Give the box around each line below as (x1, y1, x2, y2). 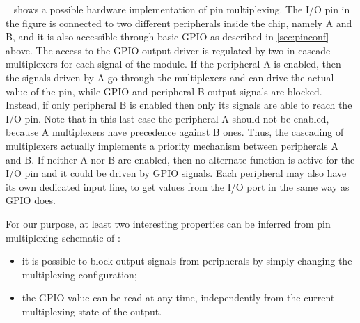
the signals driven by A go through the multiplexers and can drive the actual (6, 70, 334, 84)
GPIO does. (6, 193, 56, 207)
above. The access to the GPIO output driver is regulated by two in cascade (6, 42, 331, 57)
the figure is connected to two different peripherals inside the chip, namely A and (6, 15, 352, 30)
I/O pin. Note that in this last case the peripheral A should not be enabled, (6, 111, 329, 125)
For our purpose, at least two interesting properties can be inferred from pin (6, 216, 331, 230)
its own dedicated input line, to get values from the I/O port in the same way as (6, 179, 350, 194)
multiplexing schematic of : (6, 230, 120, 244)
